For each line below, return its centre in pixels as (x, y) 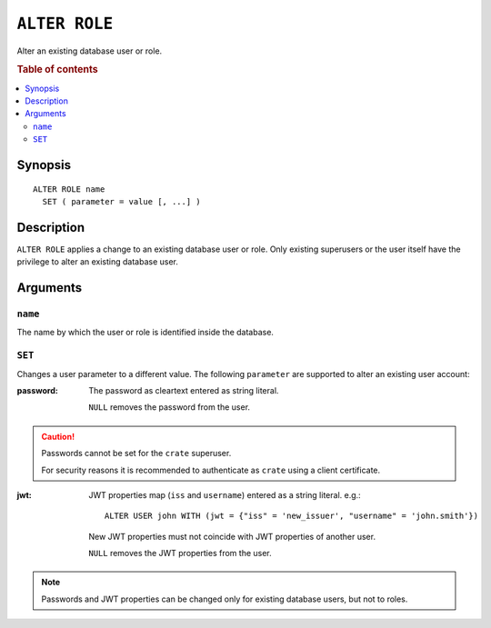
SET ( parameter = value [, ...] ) (122, 201)
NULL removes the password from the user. (169, 407)
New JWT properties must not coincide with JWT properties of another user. (232, 536)
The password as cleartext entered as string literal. (184, 390)
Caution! (58, 436)
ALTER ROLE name (69, 189)
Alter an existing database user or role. (90, 51)
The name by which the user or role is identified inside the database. (145, 333)
